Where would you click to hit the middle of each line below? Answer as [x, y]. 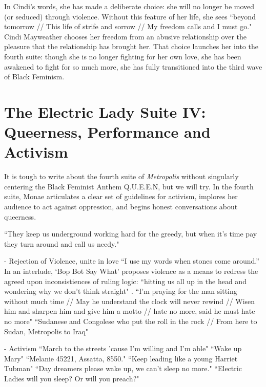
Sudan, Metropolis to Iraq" [46, 331]
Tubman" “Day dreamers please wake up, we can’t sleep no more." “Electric [123, 368]
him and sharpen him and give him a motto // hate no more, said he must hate [130, 311]
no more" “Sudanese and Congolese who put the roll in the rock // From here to [131, 321]
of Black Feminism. [34, 77]
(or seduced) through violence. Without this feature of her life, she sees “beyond [130, 16]
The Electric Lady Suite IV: [105, 111]
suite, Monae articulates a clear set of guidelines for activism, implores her [121, 196]
